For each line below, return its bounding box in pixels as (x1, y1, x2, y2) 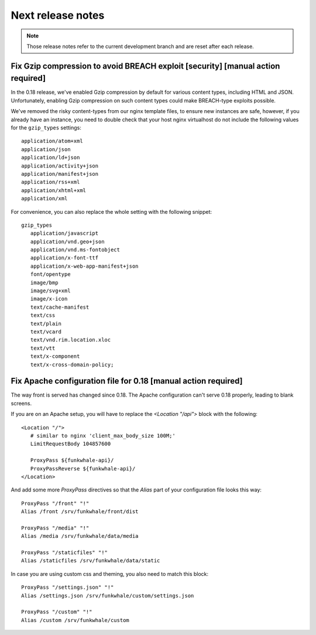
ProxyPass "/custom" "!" (21, 609, 92, 615)
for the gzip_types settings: (11, 124, 81, 131)
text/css (30, 312, 56, 319)
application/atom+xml (21, 138, 83, 145)
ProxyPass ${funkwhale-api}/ (30, 457, 114, 464)
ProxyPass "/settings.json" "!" (21, 584, 114, 591)
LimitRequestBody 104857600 (30, 441, 111, 448)
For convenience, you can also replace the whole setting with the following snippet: (11, 208, 212, 215)
